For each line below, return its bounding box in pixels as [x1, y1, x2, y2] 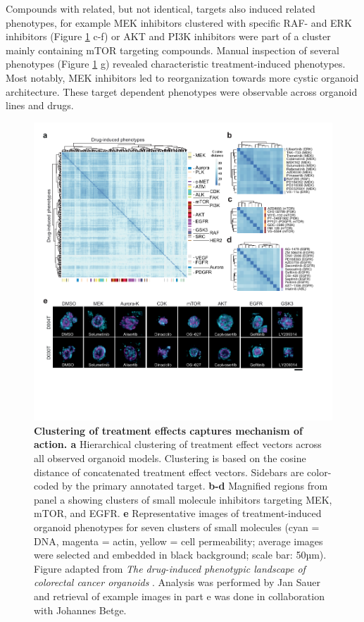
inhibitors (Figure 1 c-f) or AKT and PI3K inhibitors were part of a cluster [6, 29, 331, 44]
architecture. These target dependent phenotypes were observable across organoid [6, 84, 358, 99]
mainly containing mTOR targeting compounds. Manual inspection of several [6, 42, 339, 57]
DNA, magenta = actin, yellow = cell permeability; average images [34, 533, 323, 548]
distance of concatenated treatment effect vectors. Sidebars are [34, 464, 304, 479]
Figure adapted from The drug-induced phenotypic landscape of [34, 561, 306, 576]
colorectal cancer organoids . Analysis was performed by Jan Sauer [34, 575, 320, 590]
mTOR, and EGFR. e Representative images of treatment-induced [34, 506, 322, 521]
